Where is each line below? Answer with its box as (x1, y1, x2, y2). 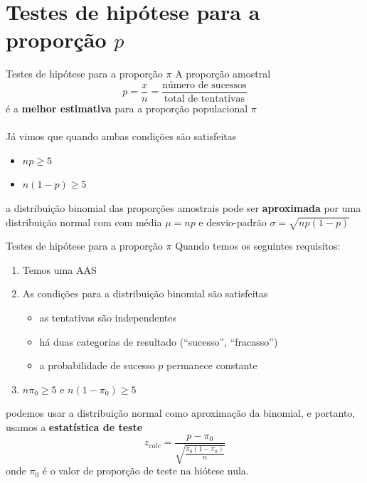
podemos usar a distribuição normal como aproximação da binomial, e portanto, (6, 405, 356, 420)
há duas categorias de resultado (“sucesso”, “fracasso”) (39, 334, 278, 349)
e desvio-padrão (198, 214, 267, 229)
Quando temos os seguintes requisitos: (175, 238, 341, 253)
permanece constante (166, 358, 257, 373)
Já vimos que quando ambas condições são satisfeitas (6, 129, 237, 144)
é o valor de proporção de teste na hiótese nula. (42, 463, 249, 478)
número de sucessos (162, 80, 247, 90)
